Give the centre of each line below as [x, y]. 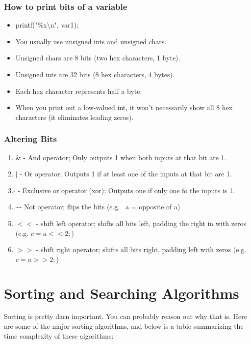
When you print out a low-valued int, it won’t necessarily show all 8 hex [124, 107]
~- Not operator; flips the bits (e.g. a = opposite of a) [98, 207]
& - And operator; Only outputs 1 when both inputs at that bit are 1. [121, 157]
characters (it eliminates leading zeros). [75, 117]
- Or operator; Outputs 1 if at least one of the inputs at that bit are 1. [126, 174]
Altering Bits [30, 139]
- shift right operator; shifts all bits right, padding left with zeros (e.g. [141, 249]
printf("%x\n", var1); [47, 25]
